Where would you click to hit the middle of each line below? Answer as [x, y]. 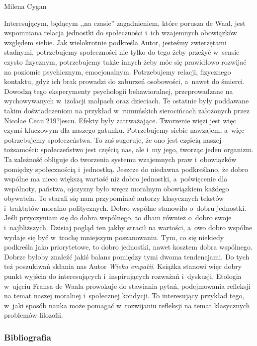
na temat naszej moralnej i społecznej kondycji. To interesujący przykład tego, [124, 296]
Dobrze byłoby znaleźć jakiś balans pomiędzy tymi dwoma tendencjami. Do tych [127, 256]
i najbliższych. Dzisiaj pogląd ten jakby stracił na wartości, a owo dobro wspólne [128, 227]
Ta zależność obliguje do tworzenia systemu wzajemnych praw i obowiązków [120, 159]
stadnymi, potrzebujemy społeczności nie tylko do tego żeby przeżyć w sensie [122, 52]
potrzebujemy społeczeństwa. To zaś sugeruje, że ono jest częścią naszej [113, 139]
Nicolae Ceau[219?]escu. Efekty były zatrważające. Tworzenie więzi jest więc [120, 120]
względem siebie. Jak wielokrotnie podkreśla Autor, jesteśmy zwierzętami [115, 42]
